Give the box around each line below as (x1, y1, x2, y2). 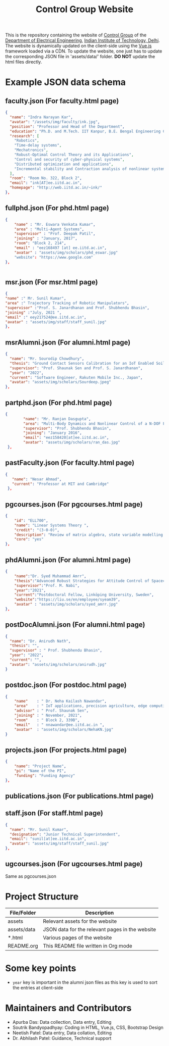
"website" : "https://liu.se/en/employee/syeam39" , (14, 597, 121, 602)
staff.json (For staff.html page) (5, 809, 103, 818)
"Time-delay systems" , (14, 143, 62, 148)
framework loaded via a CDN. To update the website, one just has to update (5, 48, 162, 54)
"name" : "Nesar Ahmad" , (12, 476, 62, 482)
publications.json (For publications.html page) (5, 791, 154, 800)
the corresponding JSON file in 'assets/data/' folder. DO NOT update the (5, 54, 155, 60)
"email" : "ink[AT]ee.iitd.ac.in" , (10, 180, 82, 185)
